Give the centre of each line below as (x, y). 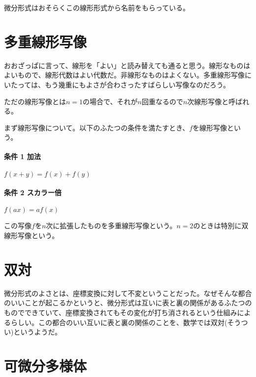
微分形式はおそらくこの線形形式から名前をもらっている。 (97, 7)
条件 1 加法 (22, 156)
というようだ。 (38, 332)
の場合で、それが (110, 101)
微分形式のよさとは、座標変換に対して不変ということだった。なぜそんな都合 (128, 293)
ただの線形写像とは (35, 101)
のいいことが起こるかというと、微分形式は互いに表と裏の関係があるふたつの (128, 303)
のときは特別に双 (221, 226)
